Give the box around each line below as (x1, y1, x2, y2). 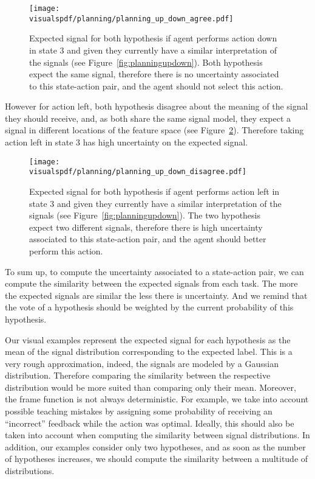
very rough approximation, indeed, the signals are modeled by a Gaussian (5, 357, 279, 369)
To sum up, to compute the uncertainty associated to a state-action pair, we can (5, 265, 304, 278)
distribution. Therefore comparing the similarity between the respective (5, 369, 271, 382)
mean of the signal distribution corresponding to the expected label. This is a (5, 345, 293, 358)
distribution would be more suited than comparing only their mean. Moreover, (5, 380, 296, 393)
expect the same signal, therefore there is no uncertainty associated (29, 68, 279, 80)
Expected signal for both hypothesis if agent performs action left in (29, 184, 280, 197)
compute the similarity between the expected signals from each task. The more (5, 277, 298, 290)
